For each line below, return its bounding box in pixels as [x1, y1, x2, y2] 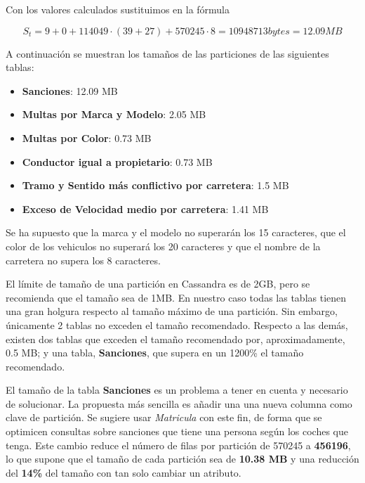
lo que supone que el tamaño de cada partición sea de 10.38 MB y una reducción [6, 451, 359, 466]
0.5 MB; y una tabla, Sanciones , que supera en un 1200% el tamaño [6, 345, 304, 360]
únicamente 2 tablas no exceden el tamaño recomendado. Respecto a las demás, [6, 317, 348, 332]
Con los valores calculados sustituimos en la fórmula [6, 2, 230, 16]
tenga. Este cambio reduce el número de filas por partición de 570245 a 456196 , [6, 437, 351, 452]
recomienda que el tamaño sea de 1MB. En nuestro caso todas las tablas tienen [6, 290, 347, 304]
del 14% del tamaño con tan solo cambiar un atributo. [6, 465, 241, 479]
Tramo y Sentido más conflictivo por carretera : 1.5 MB [22, 178, 289, 193]
